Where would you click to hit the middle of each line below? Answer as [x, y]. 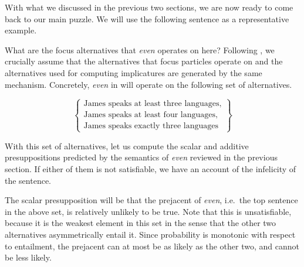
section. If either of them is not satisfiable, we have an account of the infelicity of [151, 168]
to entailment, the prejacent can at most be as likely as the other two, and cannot [152, 246]
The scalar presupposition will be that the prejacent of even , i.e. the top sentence [151, 200]
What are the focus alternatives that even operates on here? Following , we [140, 49]
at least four [156, 115]
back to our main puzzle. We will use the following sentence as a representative [147, 18]
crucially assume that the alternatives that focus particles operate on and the [144, 61]
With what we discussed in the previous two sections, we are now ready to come [149, 7]
